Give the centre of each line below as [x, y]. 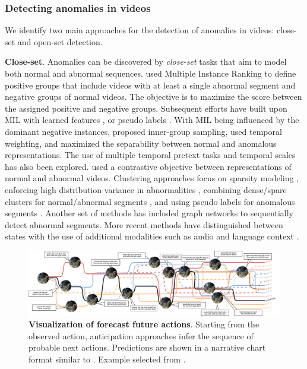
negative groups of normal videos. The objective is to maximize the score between [153, 97]
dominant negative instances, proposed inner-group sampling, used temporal [143, 131]
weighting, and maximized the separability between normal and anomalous [141, 143]
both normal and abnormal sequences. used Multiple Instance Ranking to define [151, 73]
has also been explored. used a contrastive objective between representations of [148, 166]
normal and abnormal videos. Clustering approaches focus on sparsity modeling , [152, 178]
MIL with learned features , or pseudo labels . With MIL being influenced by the [152, 120]
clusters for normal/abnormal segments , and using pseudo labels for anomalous [150, 201]
